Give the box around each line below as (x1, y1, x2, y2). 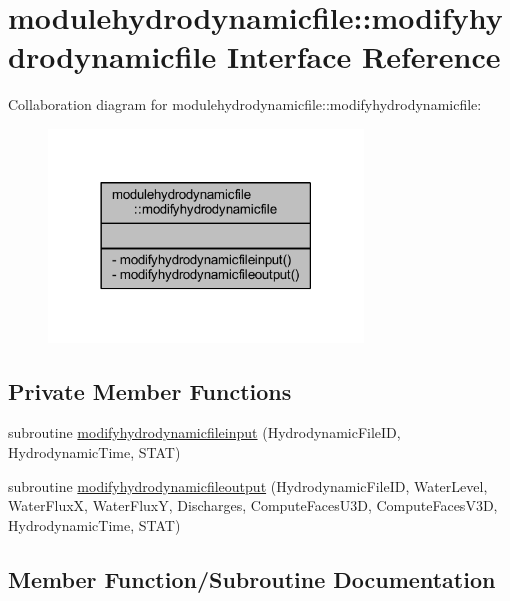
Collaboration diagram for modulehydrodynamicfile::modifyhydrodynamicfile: (8, 94, 482, 115)
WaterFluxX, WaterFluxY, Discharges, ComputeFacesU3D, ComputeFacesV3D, (8, 495, 498, 516)
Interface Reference (226, 36, 501, 77)
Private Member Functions (8, 375, 292, 406)
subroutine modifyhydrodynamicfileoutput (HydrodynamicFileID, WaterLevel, (8, 475, 488, 496)
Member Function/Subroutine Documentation (8, 563, 496, 594)
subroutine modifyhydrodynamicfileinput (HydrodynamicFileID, (8, 422, 401, 443)
